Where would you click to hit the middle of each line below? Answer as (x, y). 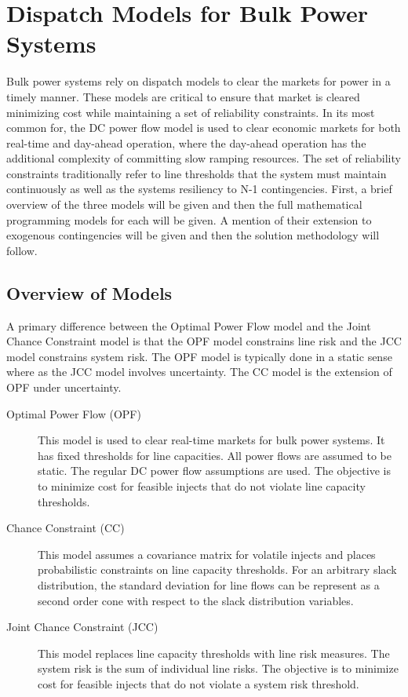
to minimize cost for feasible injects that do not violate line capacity (202, 485)
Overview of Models (89, 292)
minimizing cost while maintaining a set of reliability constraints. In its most (191, 112)
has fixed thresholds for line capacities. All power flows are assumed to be (215, 455)
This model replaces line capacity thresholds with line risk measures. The (214, 653)
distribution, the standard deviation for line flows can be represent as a (209, 584)
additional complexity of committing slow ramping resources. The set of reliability (204, 158)
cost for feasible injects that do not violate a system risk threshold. (199, 683)
